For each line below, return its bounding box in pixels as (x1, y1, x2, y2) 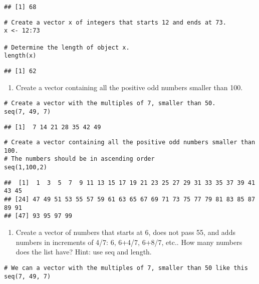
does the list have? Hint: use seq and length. (16, 246, 152, 257)
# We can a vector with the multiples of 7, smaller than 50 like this (4, 264, 248, 271)
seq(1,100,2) (4, 164, 47, 171)
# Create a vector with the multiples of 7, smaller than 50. (4, 100, 216, 107)
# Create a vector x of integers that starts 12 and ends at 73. (4, 19, 226, 26)
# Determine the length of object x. (4, 44, 130, 51)
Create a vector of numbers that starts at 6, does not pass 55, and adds (16, 227, 235, 237)
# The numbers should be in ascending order (4, 155, 155, 163)
